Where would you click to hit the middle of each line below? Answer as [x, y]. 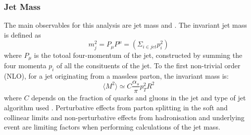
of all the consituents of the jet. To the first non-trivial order [149, 66]
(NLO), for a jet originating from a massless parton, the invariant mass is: [116, 75]
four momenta [25, 66]
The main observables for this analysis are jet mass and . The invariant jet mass [125, 25]
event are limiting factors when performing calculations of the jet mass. [112, 127]
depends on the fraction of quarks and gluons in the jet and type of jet [139, 98]
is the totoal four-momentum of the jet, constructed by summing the [138, 55]
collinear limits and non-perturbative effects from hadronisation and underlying [124, 117]
